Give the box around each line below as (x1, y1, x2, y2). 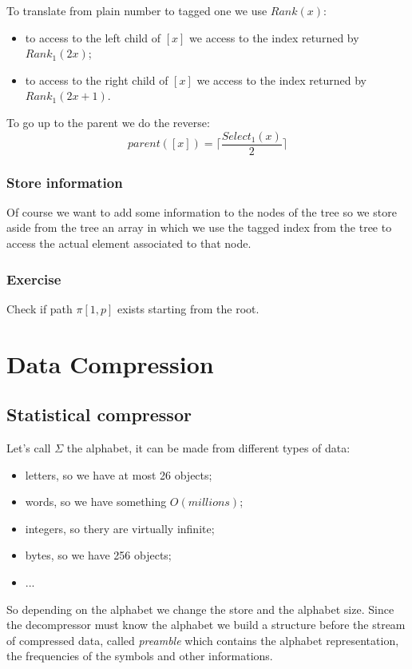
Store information (6, 172, 123, 192)
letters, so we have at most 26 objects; (25, 466, 212, 483)
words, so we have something (25, 493, 167, 510)
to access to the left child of (25, 29, 161, 46)
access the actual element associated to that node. (6, 235, 252, 252)
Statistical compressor (6, 402, 192, 427)
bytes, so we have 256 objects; (25, 547, 172, 563)
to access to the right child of (25, 71, 168, 88)
